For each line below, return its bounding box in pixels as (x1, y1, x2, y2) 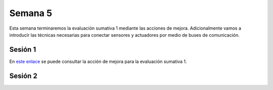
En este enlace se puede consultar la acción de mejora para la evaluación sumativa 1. (9, 58, 187, 64)
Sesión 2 (9, 71, 37, 80)
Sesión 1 (9, 45, 36, 54)
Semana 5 (9, 8, 53, 19)
